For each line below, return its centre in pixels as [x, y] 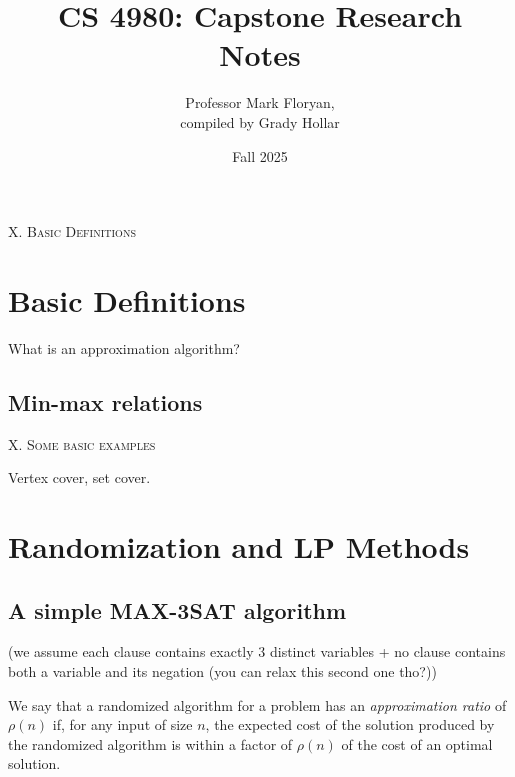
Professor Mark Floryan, [260, 102]
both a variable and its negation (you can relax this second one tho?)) [222, 670]
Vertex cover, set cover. [79, 477]
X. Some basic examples [82, 443]
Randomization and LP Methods [239, 545]
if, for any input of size [122, 724]
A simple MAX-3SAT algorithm [177, 609]
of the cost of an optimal [417, 743]
